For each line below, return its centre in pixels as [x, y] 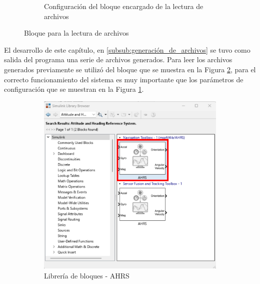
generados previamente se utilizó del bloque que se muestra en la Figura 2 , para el [130, 69]
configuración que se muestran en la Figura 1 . [74, 89]
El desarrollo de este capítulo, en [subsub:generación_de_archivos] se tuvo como [127, 49]
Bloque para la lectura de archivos [76, 33]
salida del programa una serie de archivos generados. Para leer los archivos [118, 59]
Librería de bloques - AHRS [87, 276]
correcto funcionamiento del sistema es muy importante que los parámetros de [124, 79]
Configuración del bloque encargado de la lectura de [124, 6]
